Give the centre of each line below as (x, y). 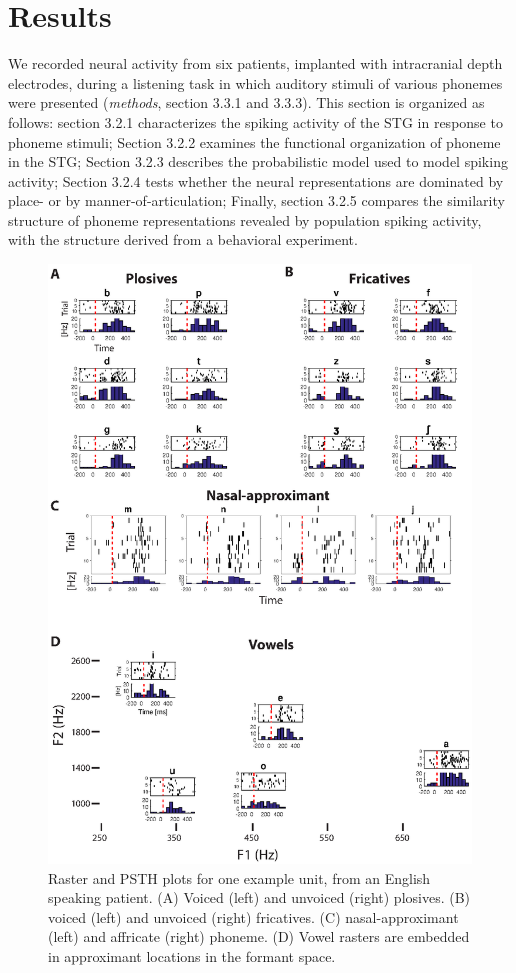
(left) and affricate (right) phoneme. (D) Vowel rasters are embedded (259, 936)
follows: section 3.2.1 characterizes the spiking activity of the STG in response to (255, 121)
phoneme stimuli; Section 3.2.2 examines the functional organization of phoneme (254, 141)
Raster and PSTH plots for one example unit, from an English (239, 877)
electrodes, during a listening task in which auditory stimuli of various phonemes (255, 82)
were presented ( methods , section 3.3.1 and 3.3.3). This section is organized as (246, 102)
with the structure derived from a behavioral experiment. (183, 239)
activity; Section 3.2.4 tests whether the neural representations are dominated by (256, 180)
